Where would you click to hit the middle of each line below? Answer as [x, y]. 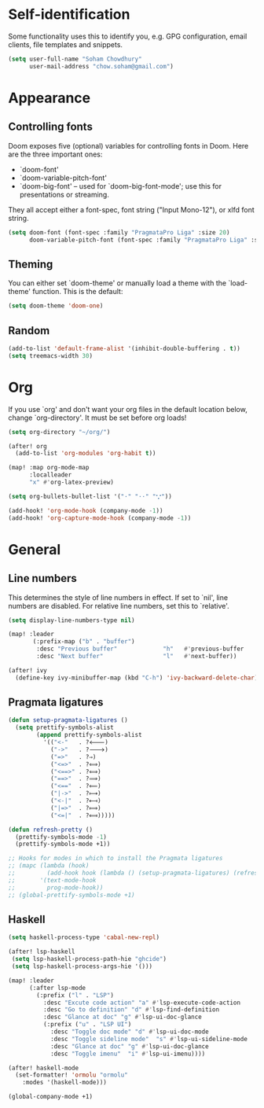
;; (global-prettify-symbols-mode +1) [71, 895]
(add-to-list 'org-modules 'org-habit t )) [86, 454]
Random [29, 331]
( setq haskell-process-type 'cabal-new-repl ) [84, 937]
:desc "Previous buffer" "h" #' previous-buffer [140, 649]
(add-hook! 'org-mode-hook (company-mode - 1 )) [86, 510]
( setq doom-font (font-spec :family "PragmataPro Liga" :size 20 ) [119, 232]
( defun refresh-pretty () [50, 830]
